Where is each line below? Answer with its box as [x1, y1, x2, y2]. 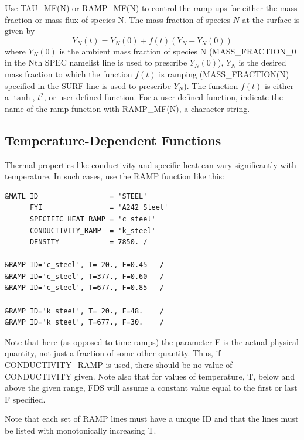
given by [5, 25, 35, 37]
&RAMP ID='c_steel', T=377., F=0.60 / [5, 272, 165, 281]
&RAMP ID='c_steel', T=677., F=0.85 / [5, 284, 165, 292]
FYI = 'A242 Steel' [29, 203, 169, 212]
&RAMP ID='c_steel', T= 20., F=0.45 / [5, 261, 165, 270]
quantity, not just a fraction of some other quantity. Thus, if [5, 347, 221, 359]
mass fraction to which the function [5, 67, 132, 80]
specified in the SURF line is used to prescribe [5, 79, 171, 91]
